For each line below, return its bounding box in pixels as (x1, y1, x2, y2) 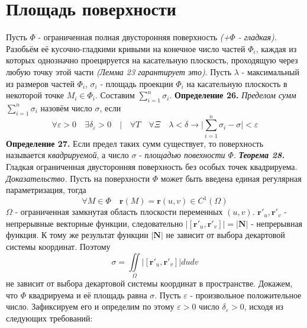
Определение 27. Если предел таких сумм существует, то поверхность (6, 137, 264, 149)
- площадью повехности (139, 149, 225, 161)
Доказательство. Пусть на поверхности (6, 172, 150, 184)
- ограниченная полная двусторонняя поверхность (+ (38, 31, 230, 43)
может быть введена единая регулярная (160, 172, 302, 184)
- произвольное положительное (190, 288, 302, 301)
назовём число (40, 101, 92, 114)
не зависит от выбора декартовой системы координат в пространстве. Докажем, (6, 276, 293, 289)
